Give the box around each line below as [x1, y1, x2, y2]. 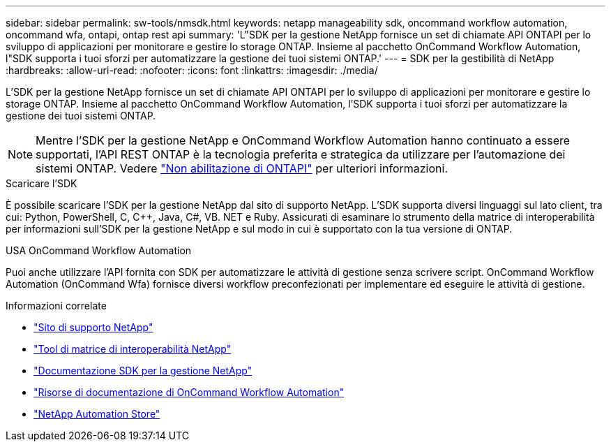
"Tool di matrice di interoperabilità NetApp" [33, 343, 232, 355]
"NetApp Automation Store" [33, 408, 160, 420]
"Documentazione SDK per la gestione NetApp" [33, 365, 252, 376]
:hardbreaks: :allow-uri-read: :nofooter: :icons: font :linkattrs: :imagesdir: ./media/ [6, 64, 378, 76]
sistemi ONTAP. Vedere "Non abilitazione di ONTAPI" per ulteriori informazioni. [36, 161, 448, 175]
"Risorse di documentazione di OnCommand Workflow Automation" [33, 386, 345, 398]
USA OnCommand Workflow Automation [6, 244, 192, 256]
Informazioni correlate [6, 300, 107, 312]
